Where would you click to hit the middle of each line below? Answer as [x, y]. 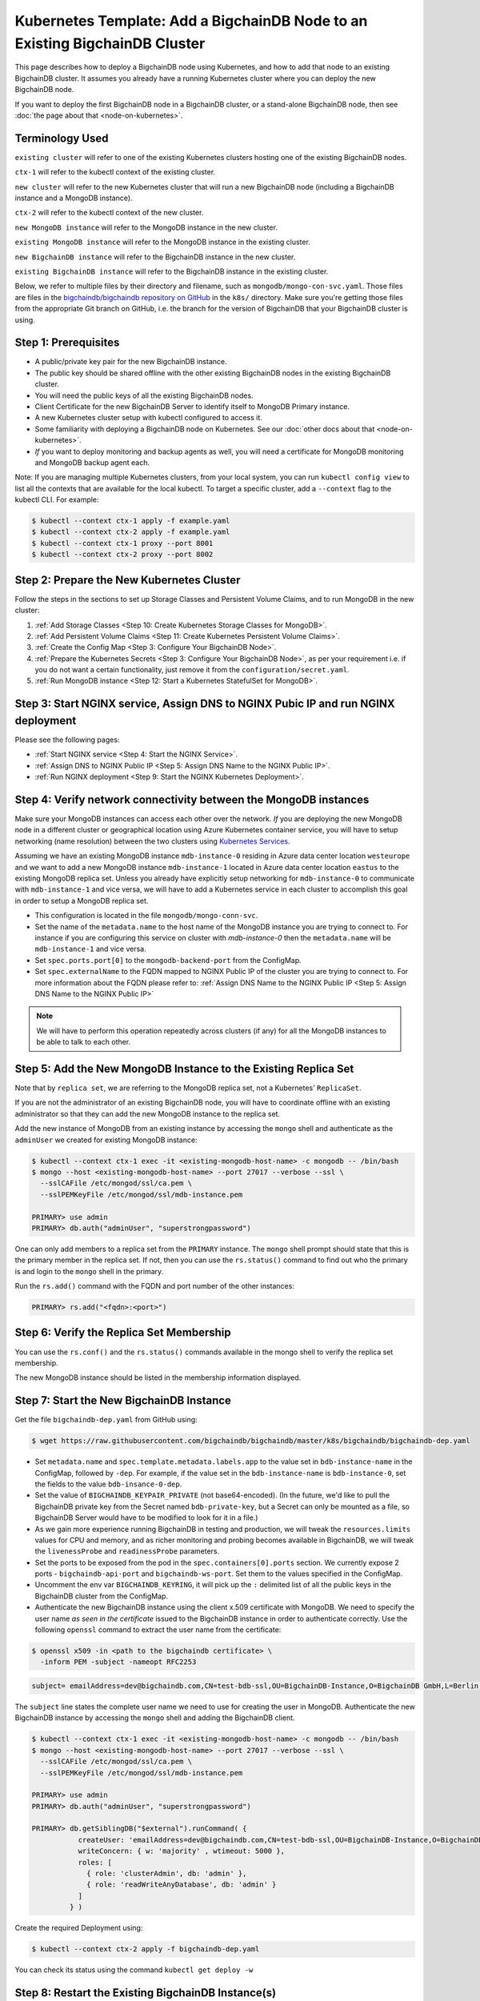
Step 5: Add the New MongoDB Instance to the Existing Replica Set [184, 1069]
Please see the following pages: [67, 740]
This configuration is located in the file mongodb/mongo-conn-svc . [146, 916]
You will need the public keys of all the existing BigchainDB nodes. [144, 395]
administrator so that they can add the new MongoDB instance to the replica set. [147, 1113]
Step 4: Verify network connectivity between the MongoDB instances [192, 799]
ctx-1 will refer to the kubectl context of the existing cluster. [115, 172]
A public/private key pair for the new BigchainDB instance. [131, 362]
